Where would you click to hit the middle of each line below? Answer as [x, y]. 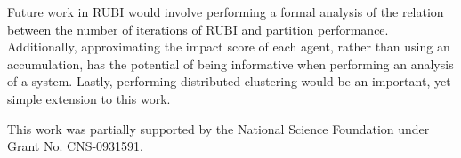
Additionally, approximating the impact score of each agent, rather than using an [229, 47]
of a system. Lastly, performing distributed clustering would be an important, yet [229, 81]
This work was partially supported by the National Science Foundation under [218, 128]
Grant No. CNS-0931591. [75, 146]
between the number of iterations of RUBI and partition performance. [198, 29]
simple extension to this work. [89, 98]
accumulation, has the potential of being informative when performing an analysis [230, 63]
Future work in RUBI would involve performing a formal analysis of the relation [226, 12]
